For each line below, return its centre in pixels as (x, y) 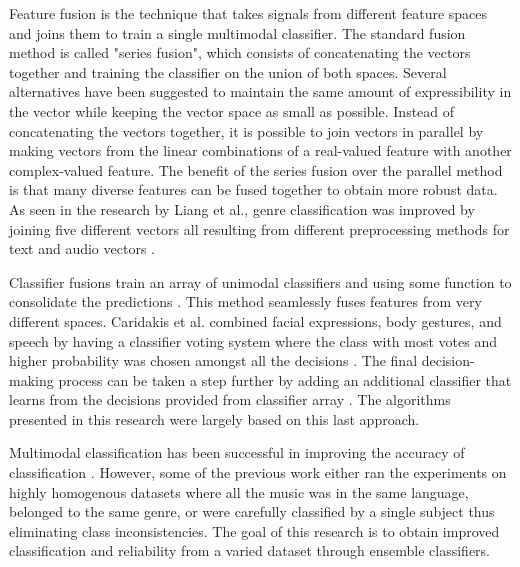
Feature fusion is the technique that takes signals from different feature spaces (248, 13)
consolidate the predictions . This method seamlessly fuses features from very (245, 301)
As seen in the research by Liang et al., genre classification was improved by (242, 208)
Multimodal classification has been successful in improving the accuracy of (237, 452)
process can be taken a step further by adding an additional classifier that (285, 379)
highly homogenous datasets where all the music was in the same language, (239, 491)
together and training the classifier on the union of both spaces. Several (228, 71)
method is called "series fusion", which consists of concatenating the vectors (240, 52)
